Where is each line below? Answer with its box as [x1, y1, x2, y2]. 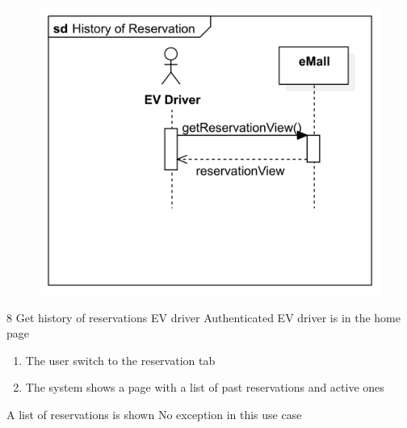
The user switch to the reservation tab [25, 351, 216, 368]
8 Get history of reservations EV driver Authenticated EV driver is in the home [6, 308, 401, 325]
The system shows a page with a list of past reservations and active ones [25, 379, 384, 396]
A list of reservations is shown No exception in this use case [6, 405, 302, 422]
